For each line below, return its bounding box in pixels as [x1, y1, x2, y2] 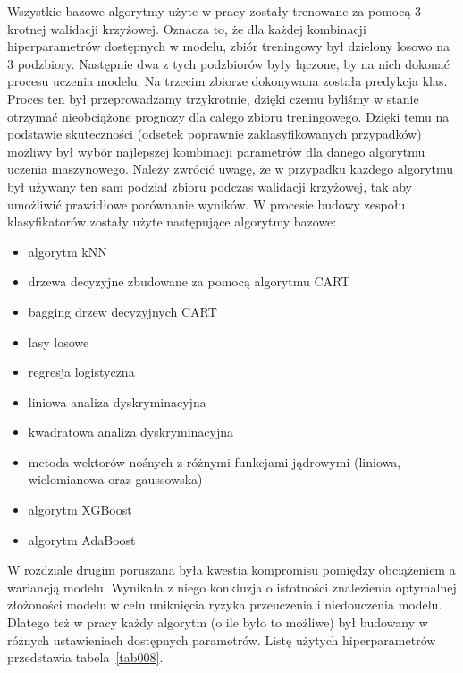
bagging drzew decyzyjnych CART [28, 302, 217, 320]
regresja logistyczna [28, 362, 135, 381]
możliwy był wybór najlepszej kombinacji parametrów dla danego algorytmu [7, 141, 425, 160]
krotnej [7, 19, 46, 38]
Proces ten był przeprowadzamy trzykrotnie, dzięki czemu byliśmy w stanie [7, 89, 419, 107]
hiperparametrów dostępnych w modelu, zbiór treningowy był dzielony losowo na [7, 37, 450, 55]
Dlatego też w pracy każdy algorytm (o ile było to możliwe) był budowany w [7, 613, 428, 632]
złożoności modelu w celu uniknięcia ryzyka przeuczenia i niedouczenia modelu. [7, 595, 442, 614]
